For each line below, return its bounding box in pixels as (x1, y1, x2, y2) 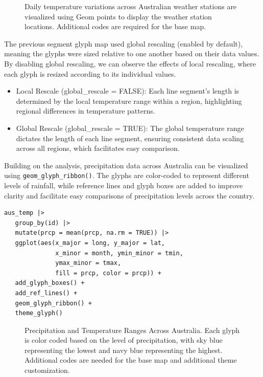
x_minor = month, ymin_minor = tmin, (55, 249, 183, 257)
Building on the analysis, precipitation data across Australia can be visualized (4, 160, 248, 170)
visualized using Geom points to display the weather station (25, 11, 212, 21)
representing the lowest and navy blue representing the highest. (25, 344, 223, 355)
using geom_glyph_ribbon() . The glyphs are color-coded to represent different (4, 170, 249, 181)
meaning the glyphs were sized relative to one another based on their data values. (4, 48, 259, 59)
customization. (25, 365, 70, 375)
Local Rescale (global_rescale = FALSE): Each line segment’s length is (16, 85, 240, 96)
